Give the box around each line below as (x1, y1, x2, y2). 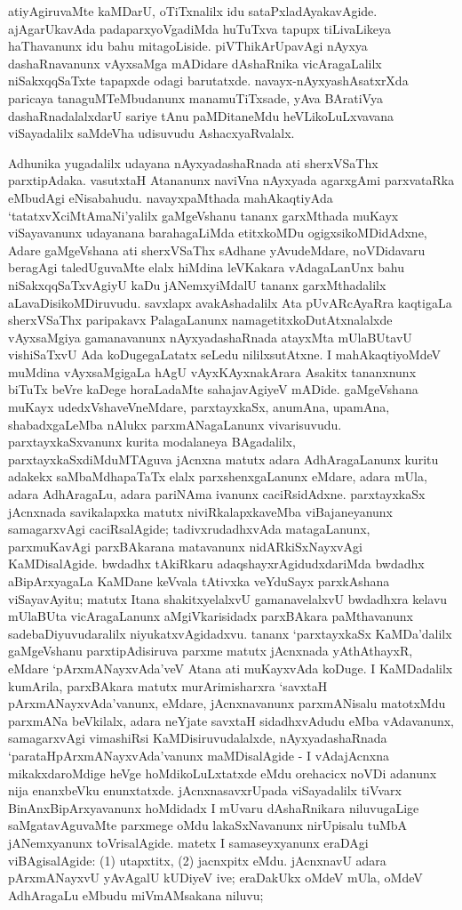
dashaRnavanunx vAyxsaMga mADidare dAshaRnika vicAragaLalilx (8, 53, 382, 72)
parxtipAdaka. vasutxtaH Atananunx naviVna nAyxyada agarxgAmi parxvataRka (8, 171, 455, 189)
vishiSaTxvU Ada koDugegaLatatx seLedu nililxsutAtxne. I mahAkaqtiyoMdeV (8, 345, 441, 364)
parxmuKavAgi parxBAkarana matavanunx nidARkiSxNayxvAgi (8, 536, 362, 555)
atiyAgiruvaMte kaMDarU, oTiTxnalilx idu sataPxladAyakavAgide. (8, 2, 378, 20)
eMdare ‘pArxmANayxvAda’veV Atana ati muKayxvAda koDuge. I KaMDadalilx (8, 658, 453, 677)
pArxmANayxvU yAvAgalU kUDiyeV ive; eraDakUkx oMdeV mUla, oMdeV (8, 868, 423, 887)
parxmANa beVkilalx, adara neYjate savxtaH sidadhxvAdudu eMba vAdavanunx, (8, 711, 454, 729)
